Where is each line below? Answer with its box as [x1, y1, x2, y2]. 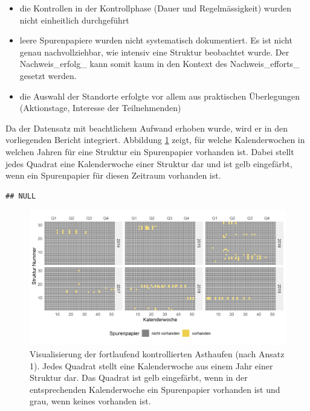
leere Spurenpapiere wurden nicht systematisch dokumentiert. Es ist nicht [19, 34, 292, 46]
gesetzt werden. [19, 69, 77, 81]
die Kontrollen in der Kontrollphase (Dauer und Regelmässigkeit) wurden [19, 2, 292, 14]
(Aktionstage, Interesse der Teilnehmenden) [19, 101, 181, 114]
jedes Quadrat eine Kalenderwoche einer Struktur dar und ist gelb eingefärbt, [5, 157, 292, 170]
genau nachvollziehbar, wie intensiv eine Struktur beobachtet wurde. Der [19, 45, 289, 58]
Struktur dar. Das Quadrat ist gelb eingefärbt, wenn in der [30, 371, 248, 384]
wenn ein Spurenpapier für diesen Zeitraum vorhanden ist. [5, 169, 221, 182]
